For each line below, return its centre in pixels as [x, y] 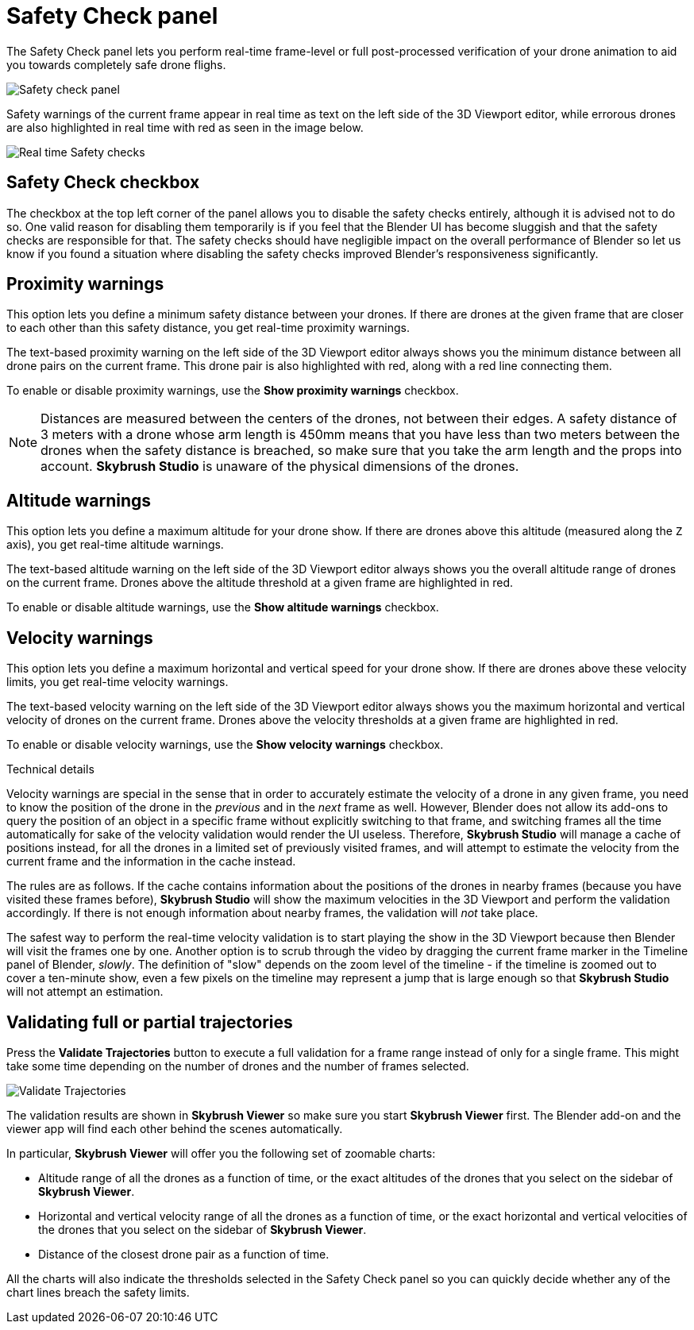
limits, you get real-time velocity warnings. [118, 682]
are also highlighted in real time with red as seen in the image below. [185, 127]
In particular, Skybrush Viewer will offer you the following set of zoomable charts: [221, 1153]
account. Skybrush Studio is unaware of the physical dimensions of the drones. [280, 466]
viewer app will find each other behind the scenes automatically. [175, 1128]
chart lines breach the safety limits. [98, 1292]
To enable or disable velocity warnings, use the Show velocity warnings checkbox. [225, 745]
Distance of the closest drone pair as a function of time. [184, 1254]
